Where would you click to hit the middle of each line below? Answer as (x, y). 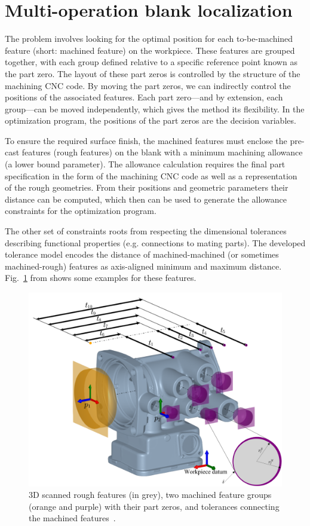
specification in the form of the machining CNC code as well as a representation (151, 175)
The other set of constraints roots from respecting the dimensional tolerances (146, 231)
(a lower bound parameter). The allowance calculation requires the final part (145, 164)
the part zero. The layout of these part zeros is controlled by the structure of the (153, 73)
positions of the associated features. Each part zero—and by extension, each (144, 97)
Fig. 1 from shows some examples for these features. (101, 278)
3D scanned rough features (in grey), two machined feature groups (150, 495)
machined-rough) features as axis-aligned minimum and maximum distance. (143, 266)
